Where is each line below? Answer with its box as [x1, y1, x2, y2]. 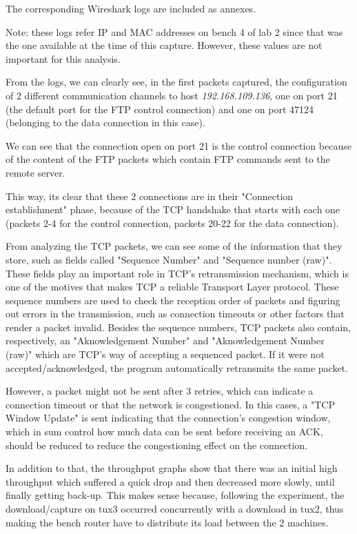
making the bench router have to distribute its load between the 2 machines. [6, 515, 329, 529]
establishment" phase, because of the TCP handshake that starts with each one [6, 202, 340, 217]
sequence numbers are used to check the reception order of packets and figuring [6, 293, 340, 307]
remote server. [6, 165, 65, 179]
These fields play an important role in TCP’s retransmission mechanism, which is [6, 266, 349, 280]
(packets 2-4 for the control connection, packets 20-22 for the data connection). [6, 215, 339, 230]
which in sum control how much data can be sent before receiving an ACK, [6, 424, 323, 439]
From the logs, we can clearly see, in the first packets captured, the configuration [6, 75, 347, 89]
